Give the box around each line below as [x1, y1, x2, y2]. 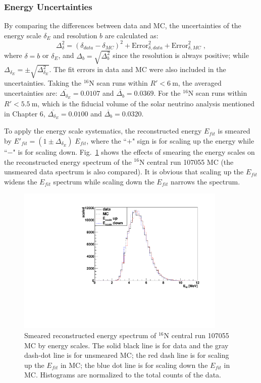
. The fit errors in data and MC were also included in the [49, 64, 226, 75]
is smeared [218, 125, 250, 136]
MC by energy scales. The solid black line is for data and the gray [24, 340, 229, 350]
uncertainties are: [4, 88, 58, 98]
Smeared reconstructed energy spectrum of [24, 330, 156, 341]
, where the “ [86, 135, 127, 146]
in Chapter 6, [4, 108, 45, 118]
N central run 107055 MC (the [139, 156, 234, 167]
